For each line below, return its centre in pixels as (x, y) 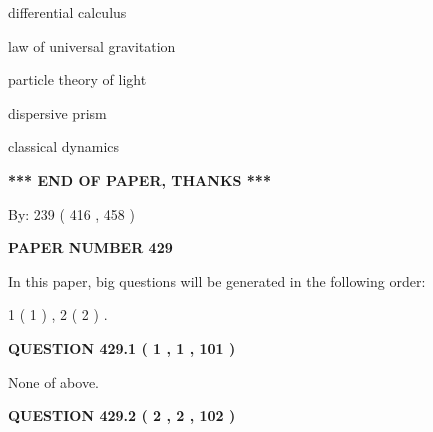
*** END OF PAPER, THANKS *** (139, 179)
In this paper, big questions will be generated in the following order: (217, 280)
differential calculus (67, 12)
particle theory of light (77, 79)
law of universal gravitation (92, 45)
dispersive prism (57, 112)
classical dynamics (64, 146)
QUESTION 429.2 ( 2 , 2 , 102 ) (122, 415)
